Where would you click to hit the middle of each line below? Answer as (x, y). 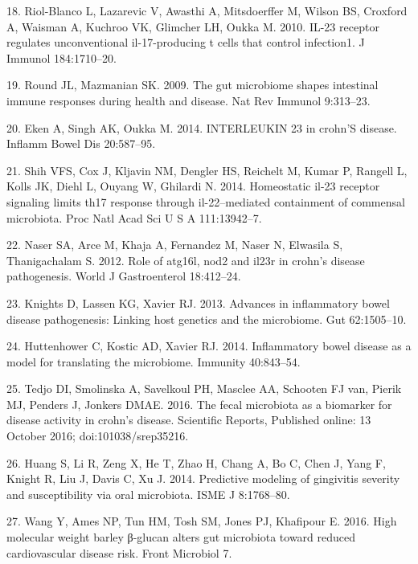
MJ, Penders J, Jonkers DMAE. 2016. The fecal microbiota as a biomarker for (199, 404)
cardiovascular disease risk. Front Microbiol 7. (119, 552)
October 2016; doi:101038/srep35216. (98, 436)
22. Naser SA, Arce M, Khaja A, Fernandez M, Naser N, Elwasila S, (175, 245)
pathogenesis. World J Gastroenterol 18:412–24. (124, 276)
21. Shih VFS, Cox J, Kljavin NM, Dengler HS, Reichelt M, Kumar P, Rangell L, (207, 170)
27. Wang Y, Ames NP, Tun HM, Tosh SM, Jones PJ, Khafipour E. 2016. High (202, 521)
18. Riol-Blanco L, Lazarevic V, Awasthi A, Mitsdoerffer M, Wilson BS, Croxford (207, 10)
